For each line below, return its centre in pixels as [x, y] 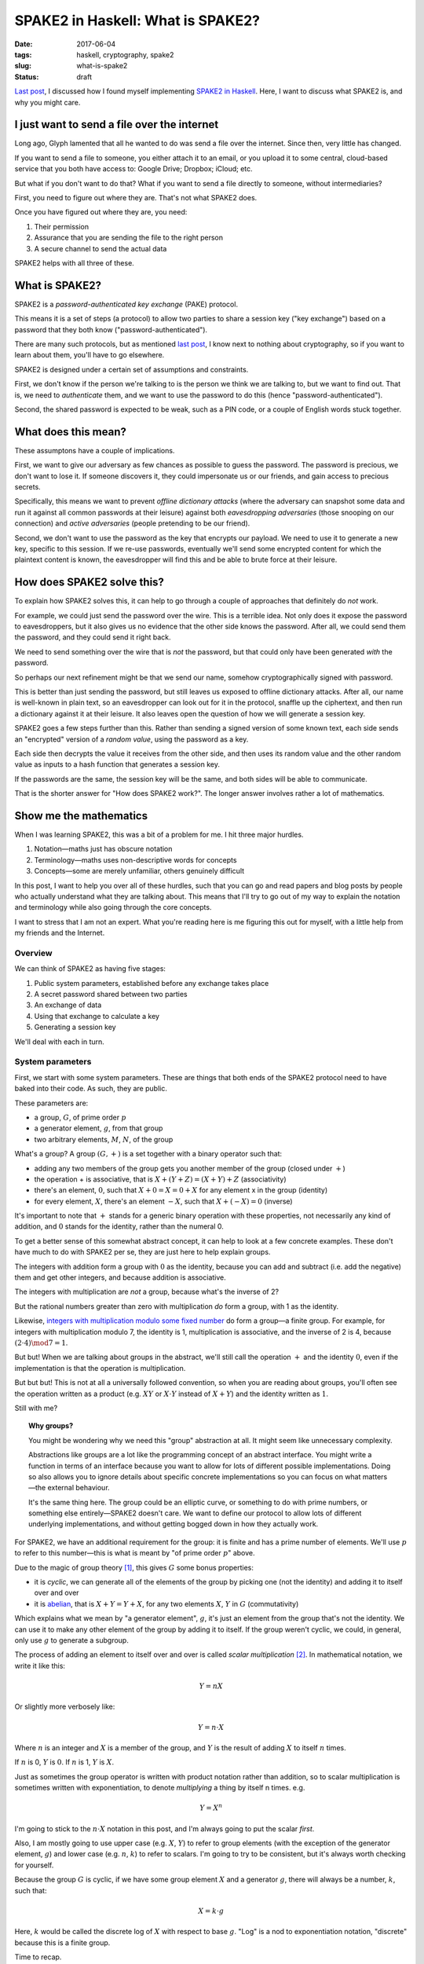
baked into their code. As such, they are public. [91, 1089]
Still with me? [36, 1408]
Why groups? [51, 1426]
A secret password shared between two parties [111, 995]
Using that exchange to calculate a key [97, 1016]
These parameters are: [51, 1103]
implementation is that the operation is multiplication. [100, 1368]
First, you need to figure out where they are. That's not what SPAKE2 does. [136, 197]
